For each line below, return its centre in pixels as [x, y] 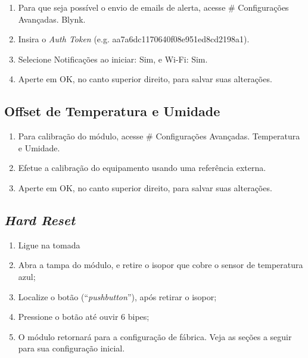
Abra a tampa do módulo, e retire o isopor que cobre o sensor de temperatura [161, 265]
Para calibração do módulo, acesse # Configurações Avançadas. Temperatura [159, 136]
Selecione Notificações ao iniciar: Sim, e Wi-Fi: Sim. [113, 59]
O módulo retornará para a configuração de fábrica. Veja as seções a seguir [155, 336]
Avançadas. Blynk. [52, 19]
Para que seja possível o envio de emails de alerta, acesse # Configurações [153, 7]
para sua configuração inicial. [71, 348]
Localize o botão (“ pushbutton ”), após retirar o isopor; [117, 296]
